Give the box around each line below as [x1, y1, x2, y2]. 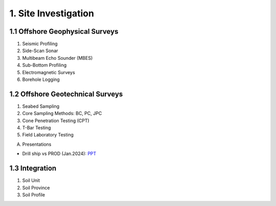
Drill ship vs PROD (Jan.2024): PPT [22, 151, 97, 157]
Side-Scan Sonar [22, 48, 58, 54]
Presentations [22, 141, 52, 147]
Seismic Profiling [22, 41, 58, 47]
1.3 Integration [9, 164, 57, 173]
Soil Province [22, 185, 50, 191]
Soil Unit [22, 177, 40, 184]
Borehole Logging [22, 77, 60, 83]
